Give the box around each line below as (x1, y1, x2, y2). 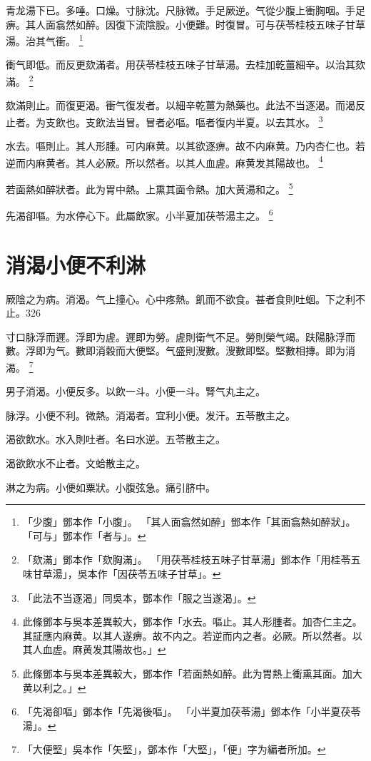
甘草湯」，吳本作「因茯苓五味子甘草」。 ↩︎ (32, 566, 221, 581)
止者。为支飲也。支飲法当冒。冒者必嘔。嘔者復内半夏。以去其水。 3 (6, 112, 323, 129)
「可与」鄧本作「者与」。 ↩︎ (22, 528, 146, 543)
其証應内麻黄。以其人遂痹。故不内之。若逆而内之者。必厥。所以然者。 (22, 628, 352, 643)
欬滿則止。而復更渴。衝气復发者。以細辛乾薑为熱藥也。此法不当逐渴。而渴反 (6, 98, 365, 113)
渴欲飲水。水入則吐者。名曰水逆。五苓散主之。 (6, 431, 225, 446)
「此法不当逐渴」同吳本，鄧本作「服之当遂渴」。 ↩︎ (22, 590, 256, 605)
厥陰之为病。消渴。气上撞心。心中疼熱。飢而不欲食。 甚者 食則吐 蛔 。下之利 (6, 291, 355, 306)
